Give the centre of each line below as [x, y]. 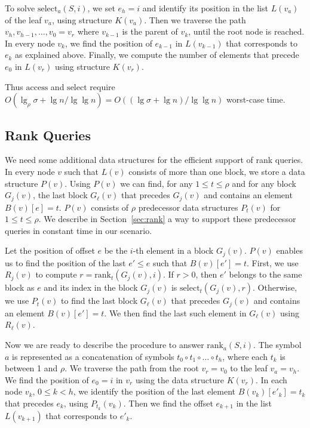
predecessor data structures [188, 207]
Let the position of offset [50, 250]
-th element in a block [173, 250]
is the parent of [150, 31]
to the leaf [249, 368]
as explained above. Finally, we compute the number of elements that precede [157, 55]
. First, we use [272, 262]
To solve [20, 8]
